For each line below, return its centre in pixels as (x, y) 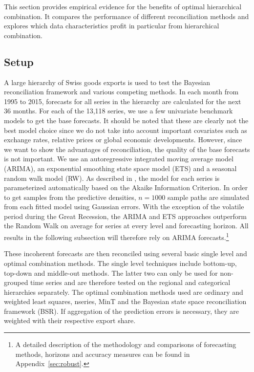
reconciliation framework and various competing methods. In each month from (121, 92)
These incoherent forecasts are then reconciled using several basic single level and (126, 253)
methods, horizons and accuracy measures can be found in (103, 354)
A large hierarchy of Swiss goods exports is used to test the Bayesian (107, 82)
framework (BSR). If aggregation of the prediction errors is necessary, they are (121, 311)
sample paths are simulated (209, 197)
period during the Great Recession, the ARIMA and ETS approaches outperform (126, 216)
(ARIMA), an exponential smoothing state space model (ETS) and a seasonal (120, 168)
